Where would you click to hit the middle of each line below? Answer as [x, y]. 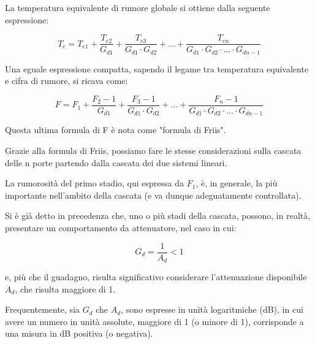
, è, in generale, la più [237, 183]
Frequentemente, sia [43, 309]
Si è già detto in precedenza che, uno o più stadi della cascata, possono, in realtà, [158, 216]
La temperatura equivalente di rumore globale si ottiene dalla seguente [138, 7]
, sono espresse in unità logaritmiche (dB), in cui [212, 309]
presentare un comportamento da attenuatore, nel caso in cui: [121, 227]
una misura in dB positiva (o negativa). [79, 333]
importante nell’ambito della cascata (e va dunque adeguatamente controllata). [153, 195]
